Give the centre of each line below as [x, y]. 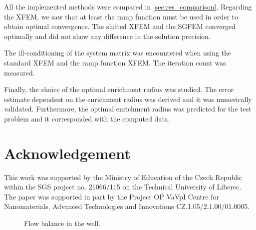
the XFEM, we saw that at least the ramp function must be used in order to [121, 16]
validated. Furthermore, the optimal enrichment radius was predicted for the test [128, 109]
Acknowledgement [67, 153]
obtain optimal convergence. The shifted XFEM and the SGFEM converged [120, 26]
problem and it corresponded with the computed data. [87, 118]
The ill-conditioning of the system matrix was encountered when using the [118, 53]
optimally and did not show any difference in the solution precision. [107, 36]
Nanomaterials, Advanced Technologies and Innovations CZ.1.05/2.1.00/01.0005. [127, 206]
